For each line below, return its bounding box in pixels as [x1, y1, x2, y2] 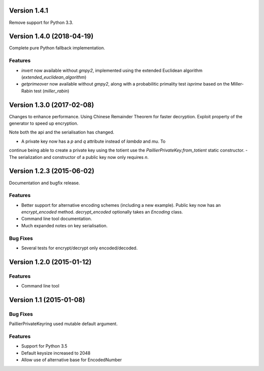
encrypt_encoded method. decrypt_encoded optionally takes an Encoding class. [21, 209, 183, 215]
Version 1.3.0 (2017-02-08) [9, 101, 94, 109]
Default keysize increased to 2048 [21, 350, 90, 356]
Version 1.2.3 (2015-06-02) [9, 167, 95, 175]
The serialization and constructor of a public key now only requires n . [9, 154, 149, 160]
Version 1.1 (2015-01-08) [9, 296, 86, 304]
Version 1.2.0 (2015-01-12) [9, 258, 92, 266]
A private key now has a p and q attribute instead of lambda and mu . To [21, 138, 166, 144]
